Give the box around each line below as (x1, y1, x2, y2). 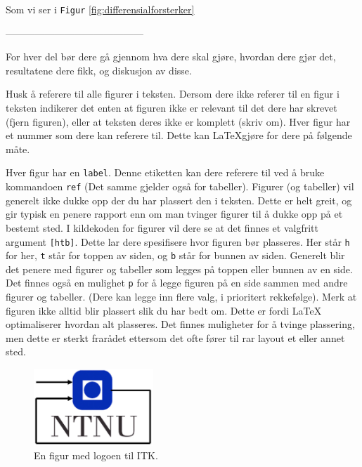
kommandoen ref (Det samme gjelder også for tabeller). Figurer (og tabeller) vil (6, 179, 354, 194)
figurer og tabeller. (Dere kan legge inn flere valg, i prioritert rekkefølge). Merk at (6, 289, 357, 304)
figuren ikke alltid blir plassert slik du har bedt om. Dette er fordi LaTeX (6, 303, 322, 317)
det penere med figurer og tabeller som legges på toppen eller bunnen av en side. (6, 261, 353, 276)
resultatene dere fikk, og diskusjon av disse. (6, 63, 192, 77)
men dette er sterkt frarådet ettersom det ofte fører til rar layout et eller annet (6, 330, 345, 345)
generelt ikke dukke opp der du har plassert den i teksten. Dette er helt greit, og (6, 192, 352, 207)
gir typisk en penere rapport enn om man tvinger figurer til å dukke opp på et (6, 206, 343, 221)
